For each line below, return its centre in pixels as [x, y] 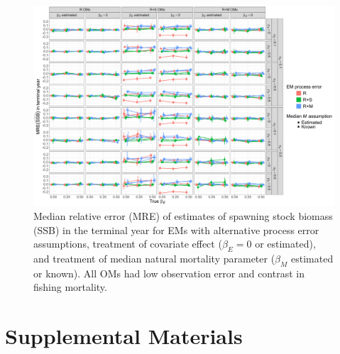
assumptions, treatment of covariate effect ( [128, 244]
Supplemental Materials [124, 336]
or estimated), [285, 244]
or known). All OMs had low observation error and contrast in [169, 273]
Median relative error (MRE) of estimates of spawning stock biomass [183, 215]
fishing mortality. [70, 287]
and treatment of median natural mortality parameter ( [154, 258]
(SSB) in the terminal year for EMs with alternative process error [176, 229]
